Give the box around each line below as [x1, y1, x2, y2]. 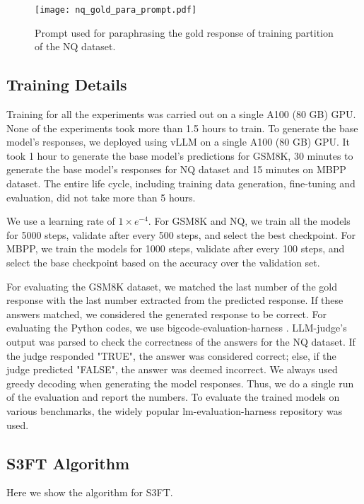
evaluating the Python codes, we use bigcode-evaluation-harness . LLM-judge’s [6, 320, 347, 335]
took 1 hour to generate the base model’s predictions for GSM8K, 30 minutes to [6, 148, 353, 163]
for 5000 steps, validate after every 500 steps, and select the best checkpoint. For [6, 227, 356, 242]
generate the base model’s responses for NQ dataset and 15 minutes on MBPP [6, 162, 346, 177]
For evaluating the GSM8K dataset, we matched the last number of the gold [6, 279, 337, 293]
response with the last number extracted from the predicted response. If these [6, 293, 344, 307]
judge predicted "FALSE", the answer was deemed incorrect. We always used [6, 362, 338, 377]
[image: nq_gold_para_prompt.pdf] [35, 5, 197, 15]
